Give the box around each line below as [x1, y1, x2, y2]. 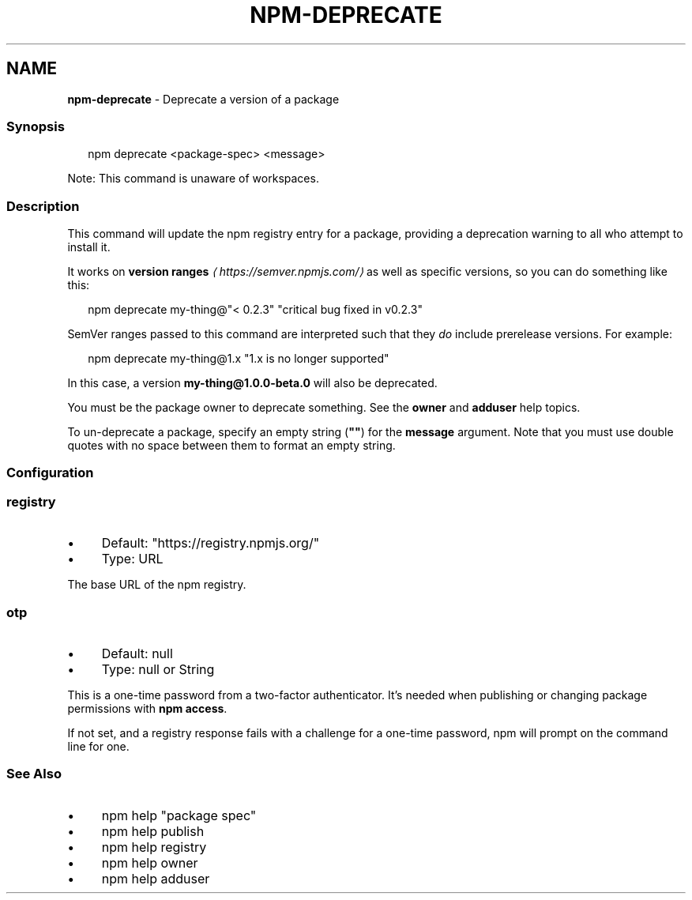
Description [6, 198, 80, 214]
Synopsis [6, 118, 65, 134]
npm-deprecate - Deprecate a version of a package [67, 92, 340, 106]
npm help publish [101, 823, 205, 839]
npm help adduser [101, 870, 210, 887]
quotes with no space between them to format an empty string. [67, 439, 396, 453]
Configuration [6, 465, 94, 481]
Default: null [101, 645, 173, 661]
